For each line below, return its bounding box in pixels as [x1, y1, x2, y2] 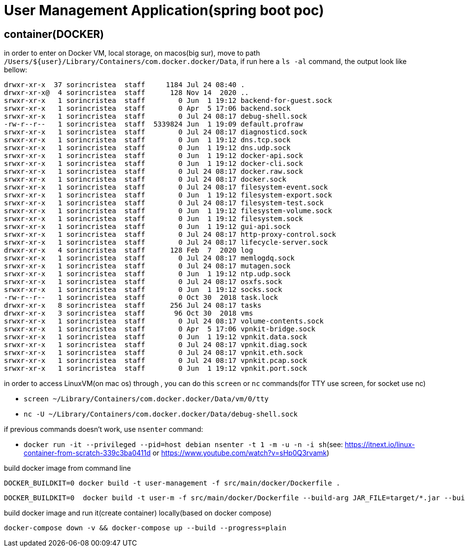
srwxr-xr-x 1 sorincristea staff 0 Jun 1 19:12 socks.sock [4, 286, 282, 294]
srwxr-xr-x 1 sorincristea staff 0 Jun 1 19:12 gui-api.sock [4, 223, 291, 231]
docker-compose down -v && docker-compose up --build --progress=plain [4, 524, 287, 532]
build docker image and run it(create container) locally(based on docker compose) [4, 509, 272, 518]
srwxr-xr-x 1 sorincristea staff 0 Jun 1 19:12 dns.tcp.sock [4, 136, 291, 144]
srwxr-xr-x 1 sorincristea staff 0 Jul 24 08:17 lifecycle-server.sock [4, 238, 328, 247]
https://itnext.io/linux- [345, 440, 415, 449]
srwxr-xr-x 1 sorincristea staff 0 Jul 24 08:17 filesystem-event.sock [4, 183, 328, 192]
